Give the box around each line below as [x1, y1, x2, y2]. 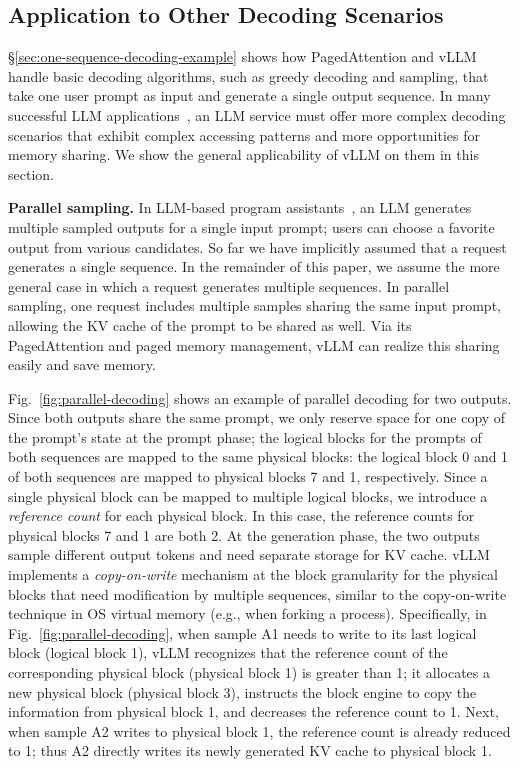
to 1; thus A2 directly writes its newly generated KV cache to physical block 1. [8, 740, 492, 761]
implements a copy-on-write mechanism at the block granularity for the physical [8, 564, 498, 585]
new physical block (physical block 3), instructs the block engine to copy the [8, 681, 477, 702]
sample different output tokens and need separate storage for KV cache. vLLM [8, 544, 490, 565]
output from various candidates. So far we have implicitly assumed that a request [8, 236, 507, 257]
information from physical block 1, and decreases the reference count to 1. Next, [8, 701, 499, 722]
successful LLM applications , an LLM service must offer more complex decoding [8, 104, 506, 125]
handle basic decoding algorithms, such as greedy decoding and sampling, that [8, 65, 489, 86]
